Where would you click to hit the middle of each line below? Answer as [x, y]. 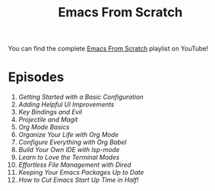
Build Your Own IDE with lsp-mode [69, 150]
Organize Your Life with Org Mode [69, 135]
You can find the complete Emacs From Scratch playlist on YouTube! [108, 49]
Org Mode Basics [44, 127]
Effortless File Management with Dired [75, 165]
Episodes [36, 77]
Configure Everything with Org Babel [72, 142]
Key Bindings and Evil [50, 112]
